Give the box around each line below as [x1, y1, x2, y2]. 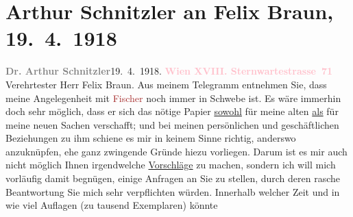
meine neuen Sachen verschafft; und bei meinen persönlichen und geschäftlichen [5, 117, 339, 131]
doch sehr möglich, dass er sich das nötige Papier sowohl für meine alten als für [5, 104, 339, 118]
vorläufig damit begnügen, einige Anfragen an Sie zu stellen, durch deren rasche [5, 171, 341, 186]
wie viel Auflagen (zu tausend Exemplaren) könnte [5, 198, 218, 212]
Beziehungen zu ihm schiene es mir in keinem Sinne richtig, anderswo [5, 131, 296, 145]
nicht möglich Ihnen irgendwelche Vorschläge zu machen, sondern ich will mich [5, 157, 336, 172]
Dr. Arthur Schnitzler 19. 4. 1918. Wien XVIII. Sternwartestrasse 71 [5, 64, 333, 78]
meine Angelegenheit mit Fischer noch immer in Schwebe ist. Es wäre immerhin [5, 90, 341, 105]
